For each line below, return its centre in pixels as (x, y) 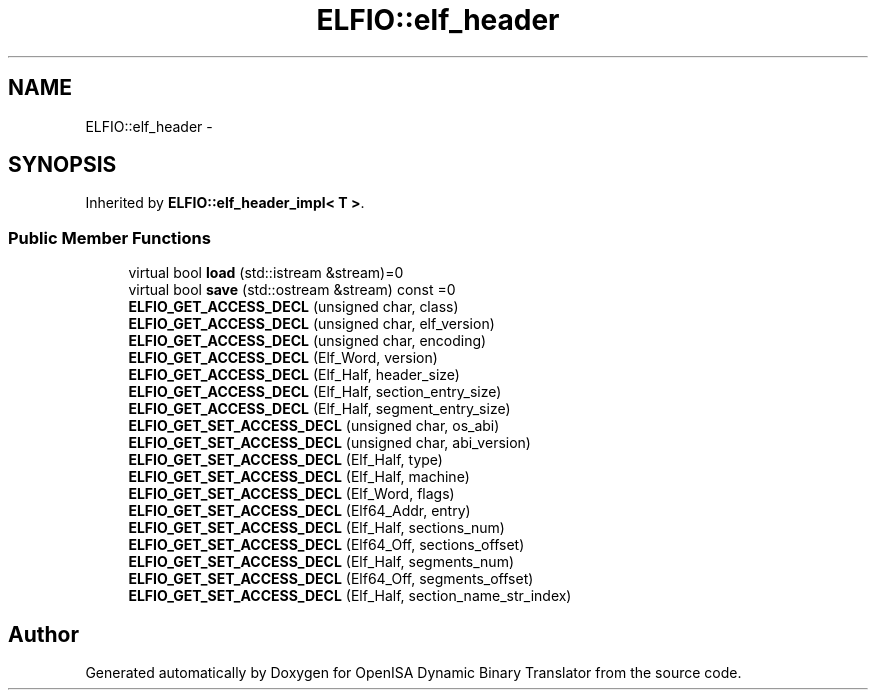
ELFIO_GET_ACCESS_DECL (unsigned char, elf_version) (311, 324)
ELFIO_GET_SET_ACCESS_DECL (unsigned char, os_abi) (314, 426)
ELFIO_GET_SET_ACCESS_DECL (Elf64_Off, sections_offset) (326, 545)
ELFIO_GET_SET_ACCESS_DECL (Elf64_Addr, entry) (299, 511)
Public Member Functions (109, 237)
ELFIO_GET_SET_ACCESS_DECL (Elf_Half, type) (285, 460)
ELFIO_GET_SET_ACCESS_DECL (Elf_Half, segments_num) (321, 562)
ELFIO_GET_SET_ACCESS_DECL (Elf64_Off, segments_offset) (331, 579)
